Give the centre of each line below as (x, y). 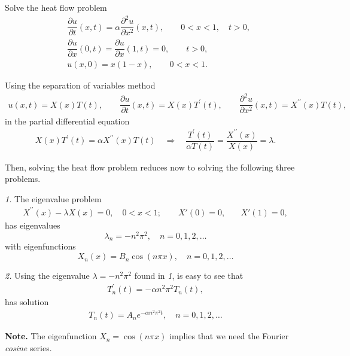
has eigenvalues (33, 225)
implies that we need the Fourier (229, 336)
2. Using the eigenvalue (47, 276)
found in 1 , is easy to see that (189, 276)
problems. (23, 179)
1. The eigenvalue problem (53, 198)
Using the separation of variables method (80, 85)
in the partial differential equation (67, 121)
